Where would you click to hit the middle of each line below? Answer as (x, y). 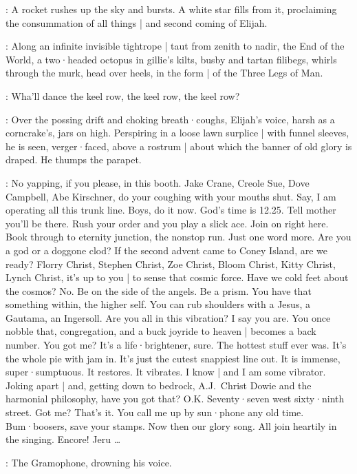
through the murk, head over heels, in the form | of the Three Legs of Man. (164, 73)
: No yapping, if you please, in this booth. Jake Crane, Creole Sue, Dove (158, 182)
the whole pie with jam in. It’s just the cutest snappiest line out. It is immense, (173, 358)
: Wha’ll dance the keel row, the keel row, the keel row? (123, 95)
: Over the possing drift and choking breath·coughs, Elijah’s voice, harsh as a (170, 119)
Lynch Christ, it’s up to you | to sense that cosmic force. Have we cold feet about (177, 277)
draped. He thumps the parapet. (74, 159)
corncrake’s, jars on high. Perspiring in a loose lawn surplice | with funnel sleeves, (177, 133)
